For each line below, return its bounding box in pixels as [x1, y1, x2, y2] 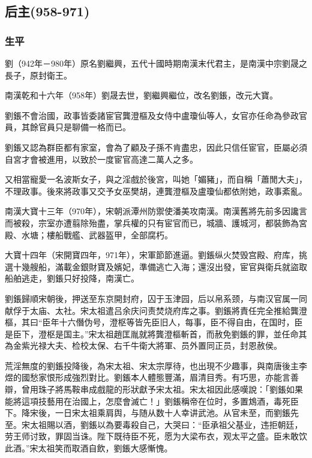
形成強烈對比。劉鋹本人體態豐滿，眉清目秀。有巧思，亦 [55, 371, 274, 384]
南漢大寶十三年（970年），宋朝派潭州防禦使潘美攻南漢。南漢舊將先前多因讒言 [5, 205, 307, 217]
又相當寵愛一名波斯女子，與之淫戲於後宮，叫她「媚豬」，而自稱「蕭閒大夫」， [5, 173, 307, 185]
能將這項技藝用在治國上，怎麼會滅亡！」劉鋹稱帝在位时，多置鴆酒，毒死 [5, 394, 290, 407]
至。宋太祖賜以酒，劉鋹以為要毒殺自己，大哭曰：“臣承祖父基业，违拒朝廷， [5, 418, 303, 430]
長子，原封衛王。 [5, 68, 72, 81]
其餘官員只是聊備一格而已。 [21, 121, 131, 133]
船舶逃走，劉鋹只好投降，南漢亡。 [5, 272, 139, 285]
